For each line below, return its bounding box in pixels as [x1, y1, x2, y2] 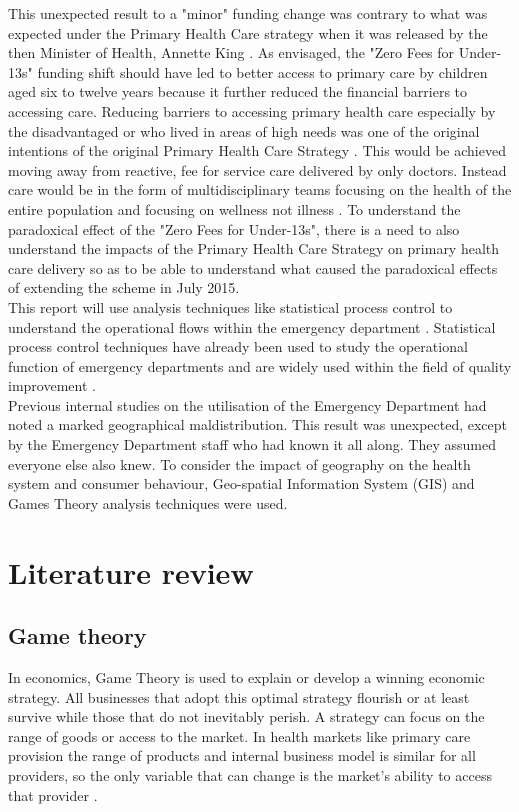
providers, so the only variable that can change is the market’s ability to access [8, 764, 492, 785]
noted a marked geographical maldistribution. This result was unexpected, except [8, 414, 508, 435]
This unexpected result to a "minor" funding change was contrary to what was [8, 3, 488, 23]
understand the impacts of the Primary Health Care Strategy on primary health [8, 238, 500, 259]
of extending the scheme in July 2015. [8, 277, 240, 298]
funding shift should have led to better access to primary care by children [37, 61, 488, 82]
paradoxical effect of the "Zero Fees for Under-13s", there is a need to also [8, 218, 460, 239]
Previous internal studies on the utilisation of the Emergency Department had [8, 394, 487, 415]
